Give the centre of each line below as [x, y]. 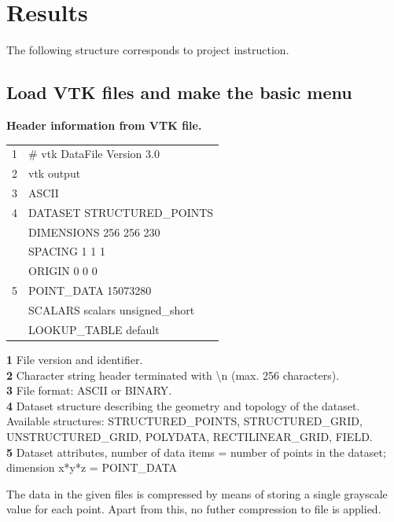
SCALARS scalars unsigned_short [112, 310]
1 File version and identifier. [75, 359]
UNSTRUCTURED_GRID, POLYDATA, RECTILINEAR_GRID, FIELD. [190, 436]
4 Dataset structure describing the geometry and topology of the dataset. [183, 405]
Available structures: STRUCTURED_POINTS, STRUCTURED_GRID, [184, 421]
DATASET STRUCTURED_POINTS [121, 212]
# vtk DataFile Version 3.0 [94, 154]
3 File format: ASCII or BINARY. [89, 390]
